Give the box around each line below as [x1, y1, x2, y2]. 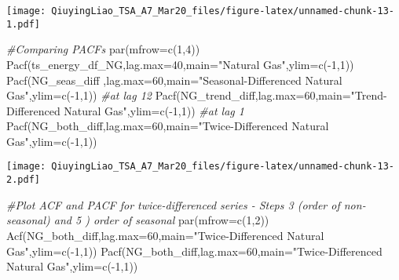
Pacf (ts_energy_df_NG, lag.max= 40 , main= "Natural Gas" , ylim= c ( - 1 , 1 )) [6, 56, 354, 72]
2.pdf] [6, 174, 40, 186]
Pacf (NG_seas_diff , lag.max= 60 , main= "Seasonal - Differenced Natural [6, 71, 342, 88]
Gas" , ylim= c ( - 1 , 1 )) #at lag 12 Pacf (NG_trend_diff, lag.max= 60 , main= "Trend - [6, 87, 387, 104]
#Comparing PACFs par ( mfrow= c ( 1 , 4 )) [6, 41, 200, 57]
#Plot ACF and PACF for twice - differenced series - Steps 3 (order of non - [6, 196, 366, 213]
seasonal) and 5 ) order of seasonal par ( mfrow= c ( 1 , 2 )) [6, 212, 269, 228]
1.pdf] [6, 18, 40, 30]
